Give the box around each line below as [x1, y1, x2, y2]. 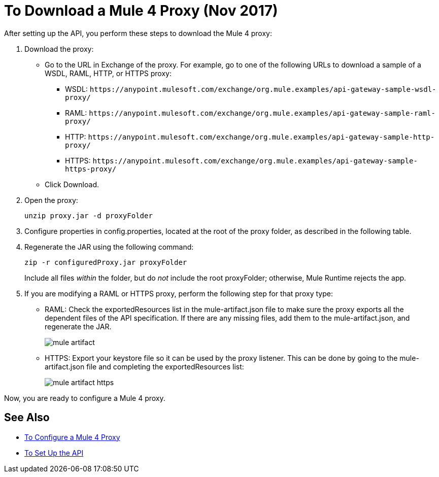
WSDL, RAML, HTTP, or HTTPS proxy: [45, 69, 172, 78]
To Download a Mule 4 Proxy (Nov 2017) [4, 2, 278, 19]
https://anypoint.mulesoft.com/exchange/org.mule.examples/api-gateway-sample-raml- [89, 109, 435, 117]
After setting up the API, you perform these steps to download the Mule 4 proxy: [4, 28, 272, 38]
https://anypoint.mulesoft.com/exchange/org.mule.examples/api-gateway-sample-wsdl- [89, 85, 436, 93]
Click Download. [45, 180, 99, 189]
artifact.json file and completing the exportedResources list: [45, 362, 244, 371]
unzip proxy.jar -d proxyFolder [24, 211, 153, 220]
